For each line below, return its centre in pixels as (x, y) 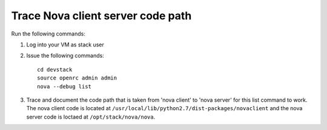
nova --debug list (64, 86)
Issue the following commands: (65, 56)
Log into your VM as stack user (65, 45)
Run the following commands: (48, 34)
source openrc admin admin (77, 78)
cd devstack (55, 70)
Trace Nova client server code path (101, 16)
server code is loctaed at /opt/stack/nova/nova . (91, 117)
